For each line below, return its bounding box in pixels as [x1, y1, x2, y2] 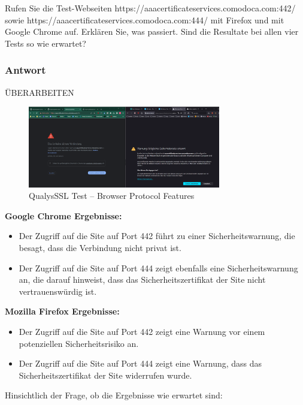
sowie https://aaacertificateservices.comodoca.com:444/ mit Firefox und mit [5, 13, 284, 26]
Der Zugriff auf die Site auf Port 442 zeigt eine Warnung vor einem [19, 325, 265, 337]
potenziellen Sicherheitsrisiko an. [19, 337, 139, 349]
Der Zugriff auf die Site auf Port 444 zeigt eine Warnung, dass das [19, 357, 262, 370]
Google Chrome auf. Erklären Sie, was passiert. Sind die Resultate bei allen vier [5, 25, 299, 38]
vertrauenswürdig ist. [19, 285, 97, 297]
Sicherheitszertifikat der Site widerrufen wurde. [19, 368, 192, 381]
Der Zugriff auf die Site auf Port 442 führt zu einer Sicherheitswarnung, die [19, 229, 295, 242]
